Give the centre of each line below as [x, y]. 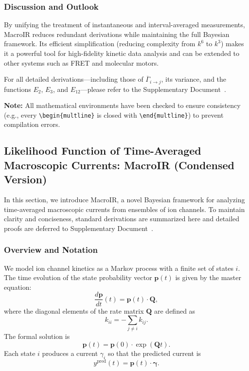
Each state [20, 353]
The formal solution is [37, 336]
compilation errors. [32, 124]
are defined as [175, 310]
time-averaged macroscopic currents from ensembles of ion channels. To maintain [124, 209]
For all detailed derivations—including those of [74, 79]
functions [18, 89]
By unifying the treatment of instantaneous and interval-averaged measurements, [124, 25]
